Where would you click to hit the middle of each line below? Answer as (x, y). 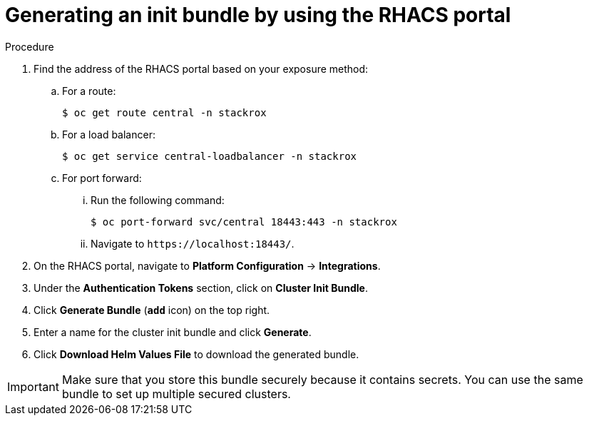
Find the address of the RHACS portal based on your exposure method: (201, 69)
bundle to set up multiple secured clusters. (176, 394)
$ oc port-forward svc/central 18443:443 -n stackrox (244, 222)
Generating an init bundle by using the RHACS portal (258, 15)
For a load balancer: (109, 134)
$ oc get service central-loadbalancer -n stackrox (210, 156)
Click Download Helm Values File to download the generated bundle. (196, 354)
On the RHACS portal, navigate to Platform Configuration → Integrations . (207, 265)
